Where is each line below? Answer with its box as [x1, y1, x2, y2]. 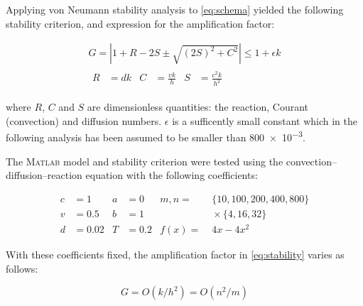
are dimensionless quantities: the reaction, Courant [87, 99, 309, 114]
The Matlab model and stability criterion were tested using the [6, 153, 283, 168]
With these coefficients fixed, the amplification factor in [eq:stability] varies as [6, 247, 345, 262]
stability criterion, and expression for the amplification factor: [6, 16, 275, 31]
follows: [6, 261, 38, 275]
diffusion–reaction [6, 168, 82, 182]
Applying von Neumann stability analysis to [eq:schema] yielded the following [6, 2, 344, 16]
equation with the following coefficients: [85, 168, 258, 182]
